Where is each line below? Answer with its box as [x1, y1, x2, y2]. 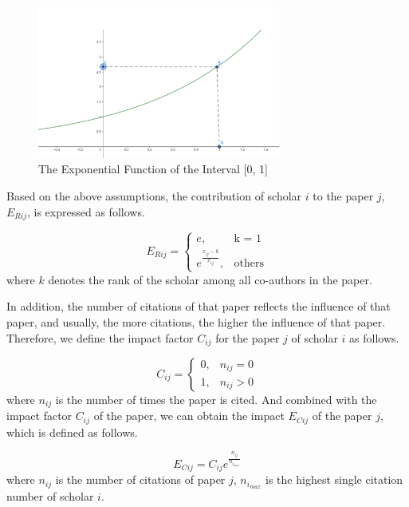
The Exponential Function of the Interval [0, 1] [38, 160, 268, 177]
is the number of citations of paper [55, 471, 226, 488]
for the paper [215, 329, 280, 346]
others [234, 258, 264, 270]
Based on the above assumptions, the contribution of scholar [6, 188, 302, 204]
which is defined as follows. [6, 423, 138, 440]
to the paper [313, 188, 374, 204]
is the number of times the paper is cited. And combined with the [55, 390, 377, 407]
